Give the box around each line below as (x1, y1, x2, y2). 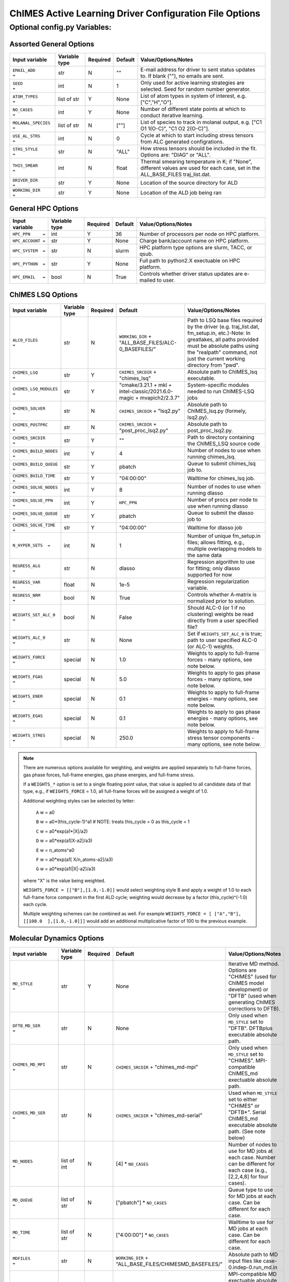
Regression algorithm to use (187, 558, 255, 565)
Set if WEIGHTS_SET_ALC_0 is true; (187, 630, 262, 637)
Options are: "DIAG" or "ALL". (140, 151, 211, 158)
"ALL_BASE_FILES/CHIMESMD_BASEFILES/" (116, 1260, 223, 1268)
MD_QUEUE (12, 1197, 33, 1203)
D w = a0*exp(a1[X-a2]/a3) (36, 837, 93, 844)
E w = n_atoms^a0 (36, 847, 75, 853)
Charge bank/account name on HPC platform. (139, 237, 250, 245)
